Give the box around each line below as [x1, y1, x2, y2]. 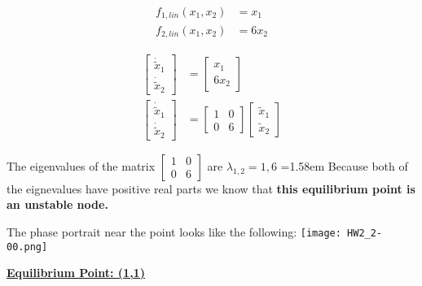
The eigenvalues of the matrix [7, 157, 156, 174]
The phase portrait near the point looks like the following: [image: [7, 223, 341, 240]
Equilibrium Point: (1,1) [7, 264, 145, 281]
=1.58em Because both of [280, 157, 408, 174]
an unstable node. [7, 196, 108, 213]
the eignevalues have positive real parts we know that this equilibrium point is [7, 180, 415, 197]
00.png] [7, 240, 48, 253]
